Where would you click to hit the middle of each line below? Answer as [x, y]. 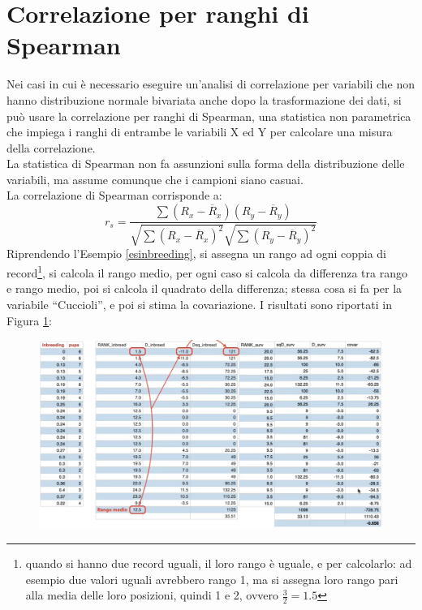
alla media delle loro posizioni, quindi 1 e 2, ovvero [152, 595]
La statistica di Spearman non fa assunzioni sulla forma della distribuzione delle [206, 163]
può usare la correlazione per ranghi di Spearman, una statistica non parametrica [209, 116]
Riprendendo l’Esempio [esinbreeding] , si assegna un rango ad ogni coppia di [196, 253]
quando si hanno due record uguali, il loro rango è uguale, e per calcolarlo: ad [219, 563]
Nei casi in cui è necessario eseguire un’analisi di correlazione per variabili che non [211, 84]
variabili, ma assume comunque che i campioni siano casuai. [155, 179]
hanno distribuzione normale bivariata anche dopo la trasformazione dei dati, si [204, 99]
